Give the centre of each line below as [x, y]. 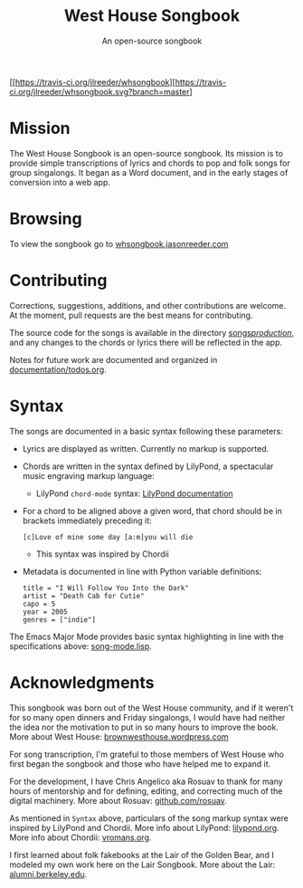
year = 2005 [45, 612]
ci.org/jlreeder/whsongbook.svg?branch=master [99, 91]
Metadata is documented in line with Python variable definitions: [142, 571]
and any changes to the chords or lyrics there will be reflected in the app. [146, 342]
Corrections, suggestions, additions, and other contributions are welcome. [148, 305]
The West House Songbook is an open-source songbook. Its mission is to [146, 153]
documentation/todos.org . [58, 369]
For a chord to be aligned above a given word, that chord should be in [152, 511]
